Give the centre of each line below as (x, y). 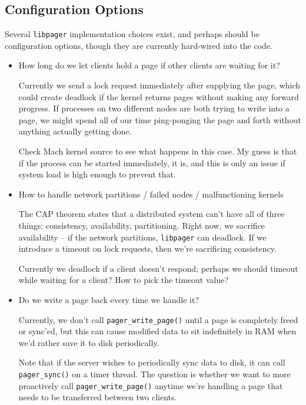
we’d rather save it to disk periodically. (89, 342)
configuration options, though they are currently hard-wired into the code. (139, 45)
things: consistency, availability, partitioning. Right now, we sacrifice (142, 225)
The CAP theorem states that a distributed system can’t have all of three (152, 214)
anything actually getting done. (75, 131)
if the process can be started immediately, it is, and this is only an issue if (152, 162)
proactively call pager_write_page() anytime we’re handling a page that (151, 385)
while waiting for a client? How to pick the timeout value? (124, 280)
